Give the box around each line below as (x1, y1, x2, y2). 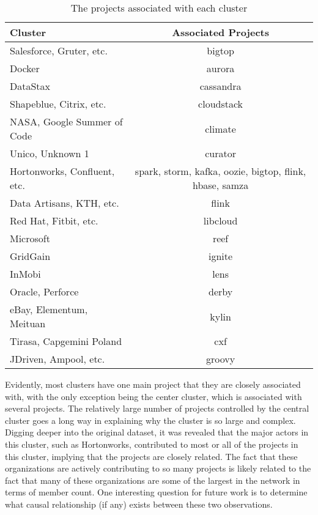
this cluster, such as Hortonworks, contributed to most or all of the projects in (5, 437, 298, 450)
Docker (10, 61, 40, 75)
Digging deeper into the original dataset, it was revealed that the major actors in (5, 426, 309, 439)
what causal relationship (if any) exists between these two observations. (5, 497, 273, 510)
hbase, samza (192, 178, 249, 192)
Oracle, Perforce (10, 284, 79, 298)
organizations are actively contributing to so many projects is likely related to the (5, 462, 311, 475)
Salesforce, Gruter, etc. (10, 43, 108, 57)
